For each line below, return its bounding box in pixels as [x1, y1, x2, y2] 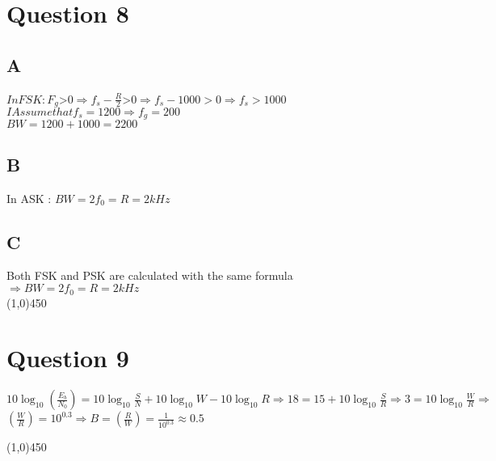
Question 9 [6, 341, 129, 374]
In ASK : [6, 189, 52, 206]
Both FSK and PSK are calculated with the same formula [6, 267, 293, 284]
